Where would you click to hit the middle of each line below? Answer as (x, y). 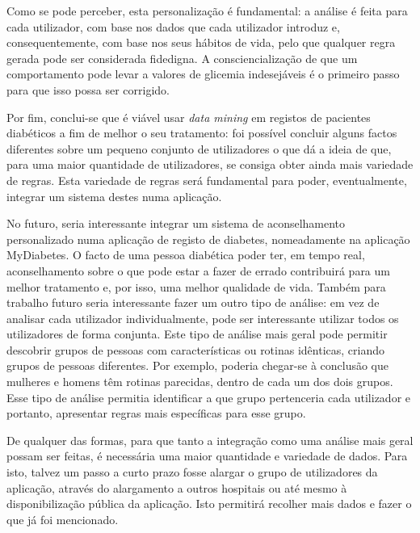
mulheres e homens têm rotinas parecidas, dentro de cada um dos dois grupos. (200, 382)
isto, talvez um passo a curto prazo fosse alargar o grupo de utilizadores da (192, 472)
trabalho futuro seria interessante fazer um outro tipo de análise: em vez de (193, 302)
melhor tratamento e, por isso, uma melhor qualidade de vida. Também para (196, 286)
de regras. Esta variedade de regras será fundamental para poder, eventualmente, (207, 180)
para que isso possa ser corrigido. (88, 89)
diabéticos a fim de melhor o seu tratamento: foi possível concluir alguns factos (202, 133)
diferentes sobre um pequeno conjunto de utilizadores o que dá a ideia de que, (199, 148)
